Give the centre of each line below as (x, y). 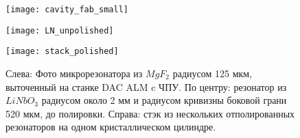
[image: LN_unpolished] (60, 30)
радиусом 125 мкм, (212, 73)
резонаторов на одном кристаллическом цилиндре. (111, 127)
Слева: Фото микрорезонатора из (74, 73)
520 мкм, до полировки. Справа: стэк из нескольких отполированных (150, 113)
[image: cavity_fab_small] (67, 10)
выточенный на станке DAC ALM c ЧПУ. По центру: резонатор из (146, 86)
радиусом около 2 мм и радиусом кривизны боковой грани (164, 100)
